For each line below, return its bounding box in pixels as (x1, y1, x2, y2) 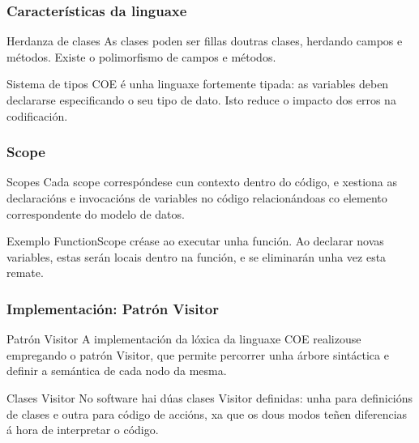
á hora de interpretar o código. (6, 421, 159, 438)
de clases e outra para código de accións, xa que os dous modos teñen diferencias (6, 405, 408, 422)
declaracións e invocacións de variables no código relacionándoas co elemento (6, 190, 387, 206)
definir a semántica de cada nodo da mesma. (6, 362, 227, 379)
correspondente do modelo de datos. (6, 205, 185, 222)
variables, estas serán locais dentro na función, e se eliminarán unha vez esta (6, 248, 387, 265)
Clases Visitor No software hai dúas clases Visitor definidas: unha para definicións (6, 389, 413, 406)
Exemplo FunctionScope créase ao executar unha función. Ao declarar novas (6, 232, 384, 249)
